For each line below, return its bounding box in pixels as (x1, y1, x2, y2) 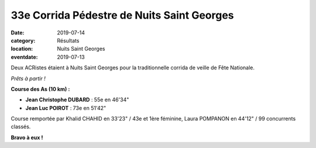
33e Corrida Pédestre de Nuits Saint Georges (11, 9, 234, 22)
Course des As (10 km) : (11, 85, 70, 93)
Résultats (57, 37, 80, 44)
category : (11, 37, 36, 44)
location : (11, 45, 33, 52)
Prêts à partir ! (11, 75, 46, 82)
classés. (11, 123, 31, 131)
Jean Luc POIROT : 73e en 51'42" (25, 104, 107, 111)
